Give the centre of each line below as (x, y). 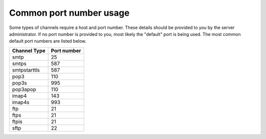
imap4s (21, 102)
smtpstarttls (26, 70)
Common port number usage (69, 13)
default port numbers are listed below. (48, 41)
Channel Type (29, 51)
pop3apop (24, 89)
